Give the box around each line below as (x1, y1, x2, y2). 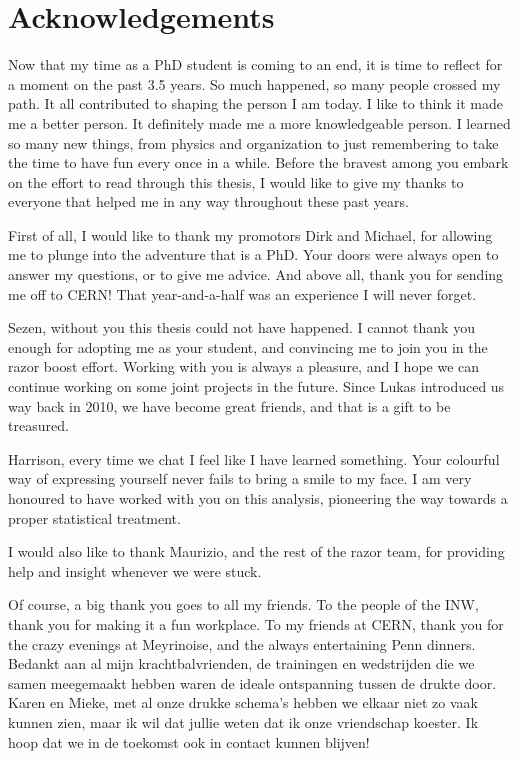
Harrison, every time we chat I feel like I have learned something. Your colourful (8, 448, 500, 469)
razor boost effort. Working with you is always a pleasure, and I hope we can (8, 356, 480, 377)
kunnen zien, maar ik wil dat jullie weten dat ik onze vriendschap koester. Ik (8, 711, 479, 732)
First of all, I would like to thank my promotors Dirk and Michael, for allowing (8, 224, 493, 245)
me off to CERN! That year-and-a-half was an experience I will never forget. (8, 283, 477, 304)
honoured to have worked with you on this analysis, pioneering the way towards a (8, 488, 508, 508)
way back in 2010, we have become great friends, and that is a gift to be (8, 395, 451, 416)
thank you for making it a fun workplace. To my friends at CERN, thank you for (8, 613, 504, 634)
